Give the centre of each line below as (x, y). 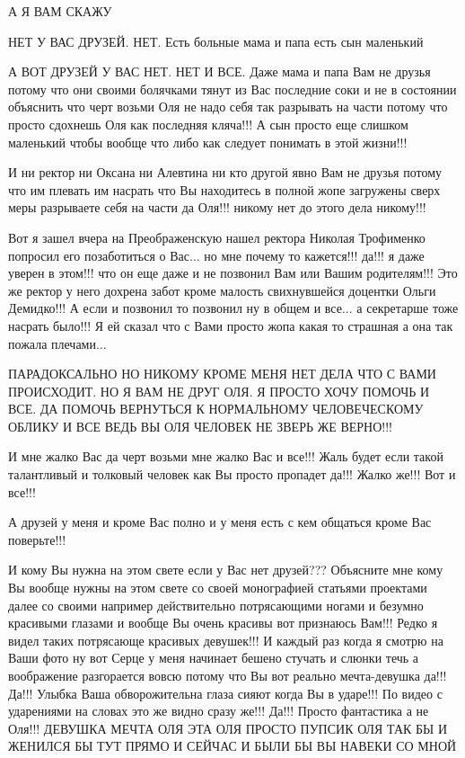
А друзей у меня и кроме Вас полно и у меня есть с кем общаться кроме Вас (220, 522)
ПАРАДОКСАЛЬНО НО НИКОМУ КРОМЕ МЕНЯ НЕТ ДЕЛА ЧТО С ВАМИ (222, 374)
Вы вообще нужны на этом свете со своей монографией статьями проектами (218, 588)
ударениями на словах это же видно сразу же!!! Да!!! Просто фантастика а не (219, 711)
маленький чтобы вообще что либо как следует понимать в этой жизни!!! (208, 142)
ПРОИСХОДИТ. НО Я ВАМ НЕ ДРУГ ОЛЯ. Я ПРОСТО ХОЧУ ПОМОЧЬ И (219, 391)
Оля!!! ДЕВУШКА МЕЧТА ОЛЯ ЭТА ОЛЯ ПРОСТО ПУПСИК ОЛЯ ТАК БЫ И (228, 728)
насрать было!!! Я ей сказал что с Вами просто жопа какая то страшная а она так (231, 325)
